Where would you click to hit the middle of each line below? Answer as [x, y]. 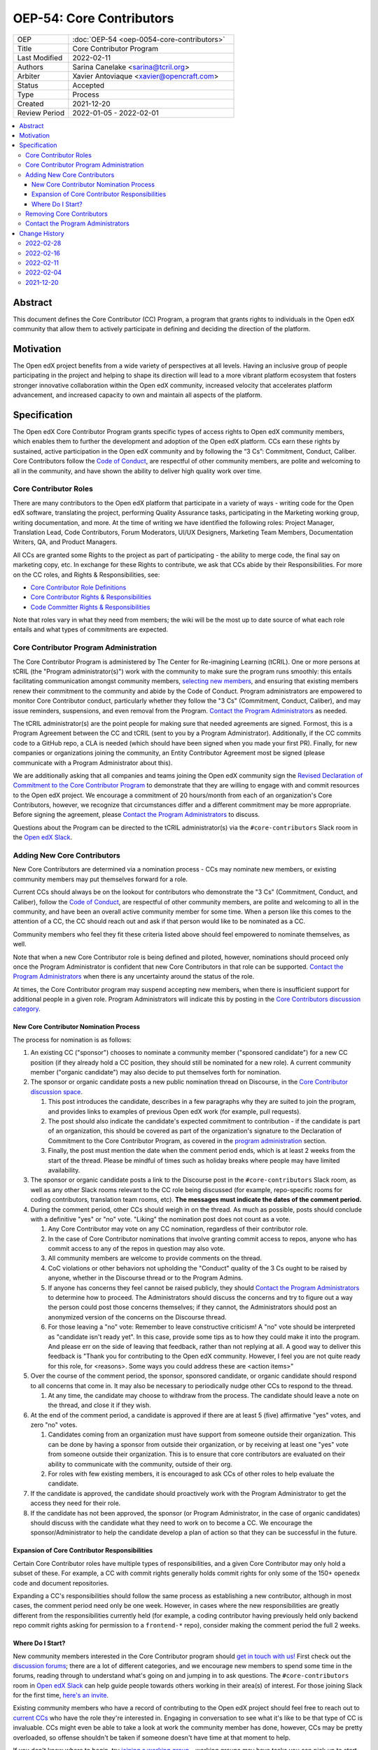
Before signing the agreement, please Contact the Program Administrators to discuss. [136, 815]
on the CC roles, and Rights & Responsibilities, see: [86, 575]
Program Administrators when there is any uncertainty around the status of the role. [134, 976]
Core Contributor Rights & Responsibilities [91, 597]
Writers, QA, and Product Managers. [65, 542]
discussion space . [57, 1091]
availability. [64, 1170]
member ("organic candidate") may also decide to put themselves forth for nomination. [156, 1072]
